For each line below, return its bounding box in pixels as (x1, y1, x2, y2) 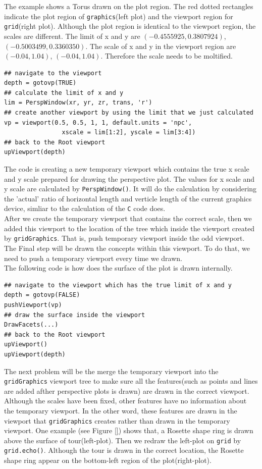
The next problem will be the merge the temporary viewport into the (4, 366, 219, 376)
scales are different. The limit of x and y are (4, 30, 140, 41)
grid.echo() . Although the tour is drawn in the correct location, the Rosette (4, 445, 244, 455)
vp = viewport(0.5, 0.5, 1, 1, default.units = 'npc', (4, 119, 192, 126)
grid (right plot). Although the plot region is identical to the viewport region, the (4, 21, 256, 31)
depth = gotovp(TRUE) (4, 79, 77, 87)
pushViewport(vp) (4, 301, 62, 308)
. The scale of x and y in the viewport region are (85, 40, 236, 51)
